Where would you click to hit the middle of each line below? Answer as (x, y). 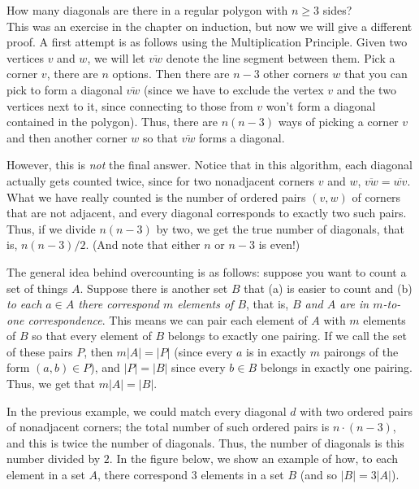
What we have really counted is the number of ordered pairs (156, 196)
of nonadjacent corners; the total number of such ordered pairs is (168, 427)
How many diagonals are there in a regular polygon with (147, 10)
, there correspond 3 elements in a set (191, 475)
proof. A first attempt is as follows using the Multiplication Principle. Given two (207, 42)
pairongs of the (361, 351)
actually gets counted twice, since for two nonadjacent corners (161, 180)
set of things (37, 288)
